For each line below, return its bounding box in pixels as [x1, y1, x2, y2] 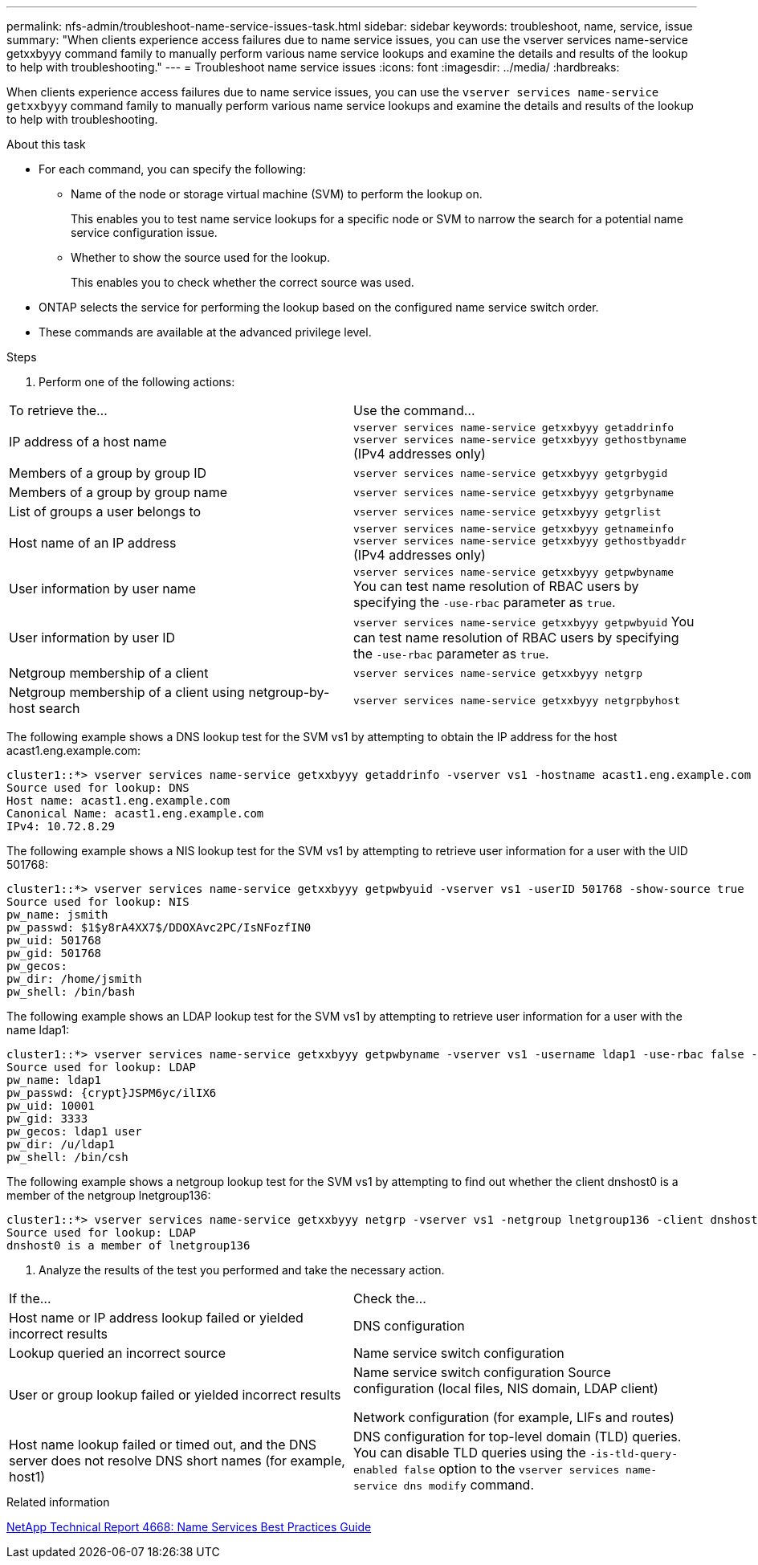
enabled [353, 1464, 397, 1476]
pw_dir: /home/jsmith [6, 972, 142, 985]
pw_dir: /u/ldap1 [6, 1138, 115, 1151]
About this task [6, 137, 86, 151]
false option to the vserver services [403, 1461, 620, 1477]
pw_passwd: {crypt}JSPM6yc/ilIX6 [6, 1086, 217, 1099]
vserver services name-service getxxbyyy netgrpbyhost [353, 694, 680, 707]
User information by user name [9, 580, 197, 597]
